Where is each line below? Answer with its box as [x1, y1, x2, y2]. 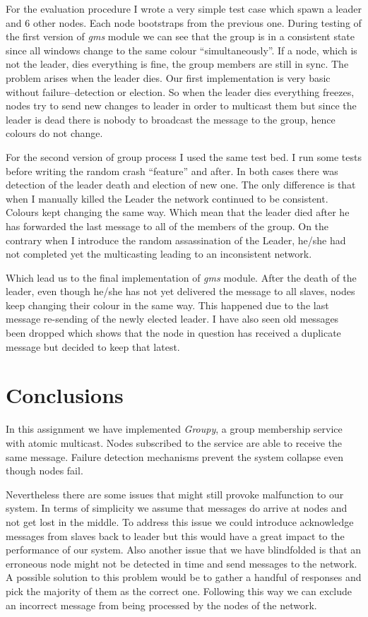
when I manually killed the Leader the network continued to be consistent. [6, 191, 328, 205]
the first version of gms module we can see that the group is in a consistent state [6, 29, 355, 44]
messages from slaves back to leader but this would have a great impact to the [6, 528, 345, 543]
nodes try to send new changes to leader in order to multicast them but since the [6, 98, 357, 113]
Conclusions [6, 381, 124, 409]
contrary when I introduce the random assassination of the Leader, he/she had [6, 232, 346, 247]
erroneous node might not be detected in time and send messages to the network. [6, 556, 357, 570]
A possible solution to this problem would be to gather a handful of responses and [6, 570, 362, 585]
